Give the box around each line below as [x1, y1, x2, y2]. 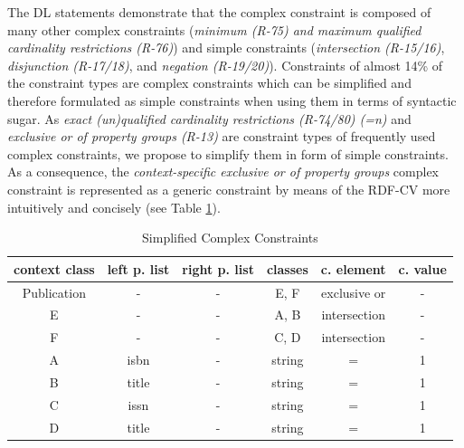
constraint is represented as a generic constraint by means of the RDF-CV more [7, 179, 450, 198]
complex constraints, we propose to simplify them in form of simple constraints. [7, 144, 449, 163]
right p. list [182, 259, 254, 278]
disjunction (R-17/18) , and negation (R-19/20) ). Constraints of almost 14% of [7, 55, 443, 74]
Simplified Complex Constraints [142, 228, 318, 247]
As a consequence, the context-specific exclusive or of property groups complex [7, 162, 439, 181]
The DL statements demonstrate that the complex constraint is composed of [7, 3, 431, 21]
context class [14, 259, 95, 278]
